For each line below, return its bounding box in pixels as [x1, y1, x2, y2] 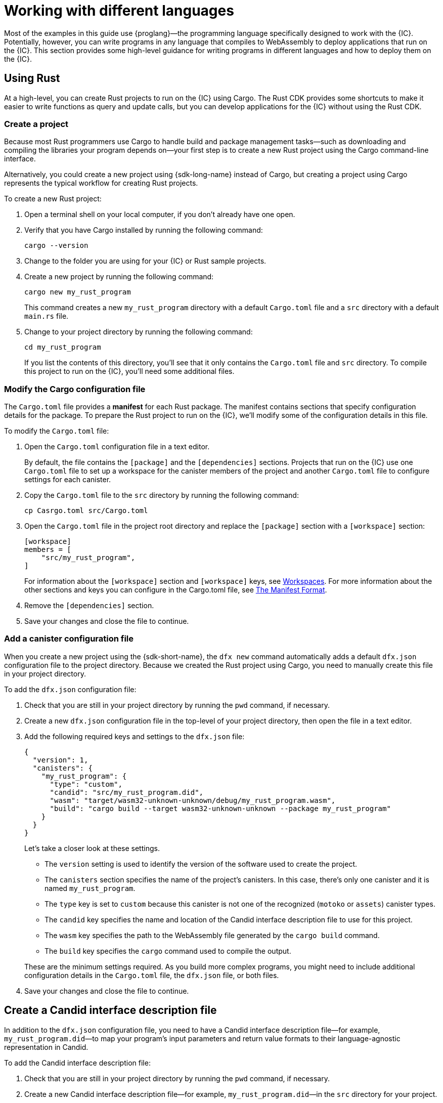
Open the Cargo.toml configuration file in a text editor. [24, 442, 210, 451]
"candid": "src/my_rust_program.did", [50, 788, 204, 796]
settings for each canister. [24, 475, 111, 484]
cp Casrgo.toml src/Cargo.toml [24, 506, 148, 515]
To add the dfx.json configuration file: [4, 685, 137, 694]
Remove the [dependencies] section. [24, 601, 154, 610]
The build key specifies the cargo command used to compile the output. [45, 946, 291, 955]
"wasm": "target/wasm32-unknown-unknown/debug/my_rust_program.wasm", [50, 796, 336, 804]
